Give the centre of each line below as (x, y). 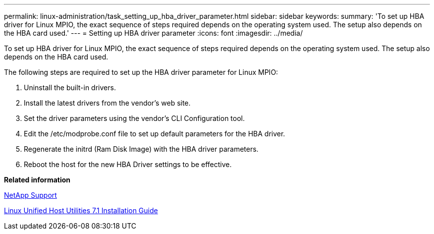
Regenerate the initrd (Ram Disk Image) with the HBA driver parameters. (141, 149)
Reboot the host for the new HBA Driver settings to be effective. (128, 164)
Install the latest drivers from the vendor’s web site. (107, 103)
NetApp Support (30, 195)
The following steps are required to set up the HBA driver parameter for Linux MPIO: (141, 72)
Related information (37, 180)
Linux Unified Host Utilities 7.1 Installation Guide (81, 210)
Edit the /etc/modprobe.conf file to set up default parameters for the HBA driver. (155, 134)
